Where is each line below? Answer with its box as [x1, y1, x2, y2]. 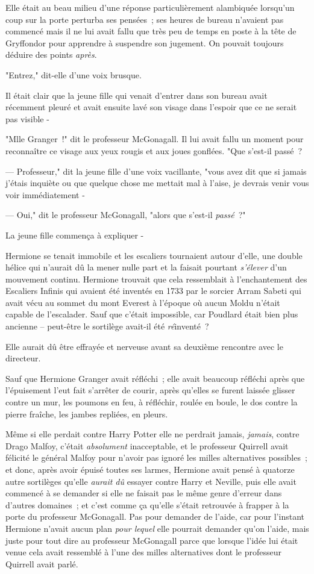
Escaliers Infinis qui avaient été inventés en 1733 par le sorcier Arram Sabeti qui [5, 284, 301, 297]
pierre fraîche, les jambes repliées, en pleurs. [5, 407, 168, 420]
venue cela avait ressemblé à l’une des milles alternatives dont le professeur [5, 546, 281, 558]
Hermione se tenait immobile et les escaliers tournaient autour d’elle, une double [5, 249, 303, 261]
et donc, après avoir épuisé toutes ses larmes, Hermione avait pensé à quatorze [5, 463, 295, 475]
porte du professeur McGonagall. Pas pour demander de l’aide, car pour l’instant [5, 510, 304, 523]
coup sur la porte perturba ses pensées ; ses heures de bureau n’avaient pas [5, 13, 284, 25]
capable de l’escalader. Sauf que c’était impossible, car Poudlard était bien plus [5, 308, 298, 320]
